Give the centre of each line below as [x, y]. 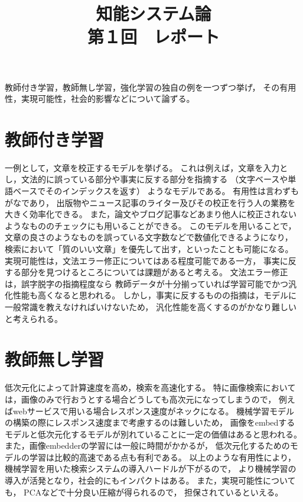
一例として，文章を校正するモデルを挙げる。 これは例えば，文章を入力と [146, 167]
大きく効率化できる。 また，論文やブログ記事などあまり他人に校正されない [151, 214]
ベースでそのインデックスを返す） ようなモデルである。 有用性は [139, 191]
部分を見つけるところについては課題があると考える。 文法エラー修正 [154, 272]
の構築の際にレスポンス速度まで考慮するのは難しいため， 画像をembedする [150, 422]
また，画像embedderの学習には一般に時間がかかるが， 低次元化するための [147, 445]
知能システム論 [154, 13]
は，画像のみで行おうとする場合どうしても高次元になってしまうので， [141, 399]
